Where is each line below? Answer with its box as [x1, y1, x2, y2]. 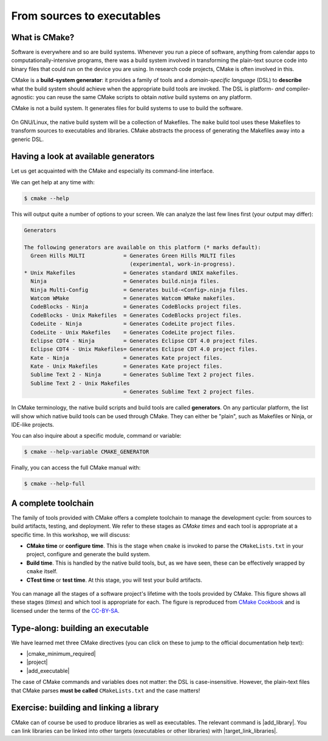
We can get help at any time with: [11, 178, 95, 185]
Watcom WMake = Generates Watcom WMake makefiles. [30, 295, 236, 302]
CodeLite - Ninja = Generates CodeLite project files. [30, 320, 236, 328]
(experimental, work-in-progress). [129, 261, 236, 267]
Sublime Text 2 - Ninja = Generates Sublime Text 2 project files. [30, 371, 255, 378]
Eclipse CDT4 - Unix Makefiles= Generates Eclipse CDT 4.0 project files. [30, 346, 258, 353]
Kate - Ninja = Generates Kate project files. [30, 354, 223, 361]
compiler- [285, 85, 311, 92]
